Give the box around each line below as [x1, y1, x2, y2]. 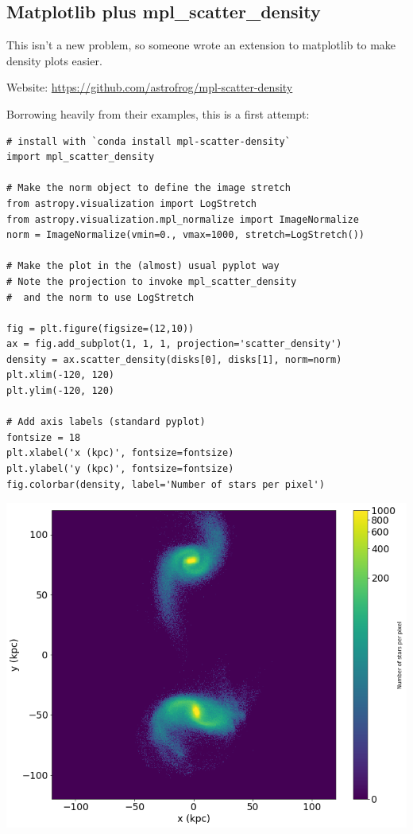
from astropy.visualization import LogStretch [6, 197, 257, 209]
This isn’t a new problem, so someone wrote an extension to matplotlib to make [6, 37, 396, 53]
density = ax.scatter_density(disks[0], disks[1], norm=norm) [6, 353, 342, 365]
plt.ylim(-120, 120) [6, 385, 115, 397]
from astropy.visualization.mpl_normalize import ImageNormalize [6, 213, 359, 225]
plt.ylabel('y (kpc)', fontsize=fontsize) [6, 463, 234, 475]
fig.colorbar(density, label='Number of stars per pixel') [6, 478, 325, 490]
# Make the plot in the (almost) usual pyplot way [6, 260, 280, 272]
